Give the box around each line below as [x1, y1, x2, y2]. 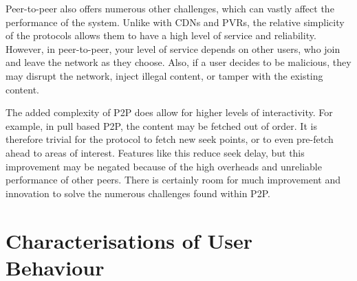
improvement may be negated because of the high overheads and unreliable [6, 159, 322, 173]
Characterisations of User [6, 226, 252, 254]
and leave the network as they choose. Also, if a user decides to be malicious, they [6, 55, 351, 69]
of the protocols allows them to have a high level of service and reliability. [6, 28, 316, 43]
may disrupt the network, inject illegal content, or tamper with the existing [6, 68, 323, 82]
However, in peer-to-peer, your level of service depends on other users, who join [6, 41, 340, 56]
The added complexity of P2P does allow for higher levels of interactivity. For [6, 105, 333, 120]
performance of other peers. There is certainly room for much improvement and [6, 172, 340, 187]
